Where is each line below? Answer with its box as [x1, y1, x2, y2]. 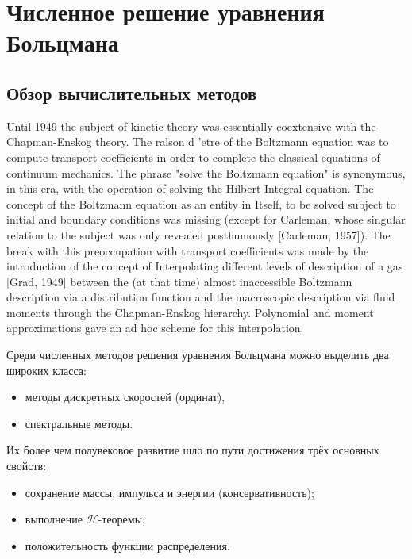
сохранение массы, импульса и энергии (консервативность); [25, 484, 314, 500]
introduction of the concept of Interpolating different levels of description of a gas [6, 258, 403, 274]
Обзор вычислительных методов [6, 80, 257, 105]
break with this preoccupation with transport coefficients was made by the [6, 242, 369, 258]
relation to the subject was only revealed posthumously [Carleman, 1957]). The [6, 226, 391, 243]
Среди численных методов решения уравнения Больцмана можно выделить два [6, 347, 389, 363]
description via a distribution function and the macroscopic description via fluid [6, 289, 395, 305]
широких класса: [6, 362, 87, 378]
